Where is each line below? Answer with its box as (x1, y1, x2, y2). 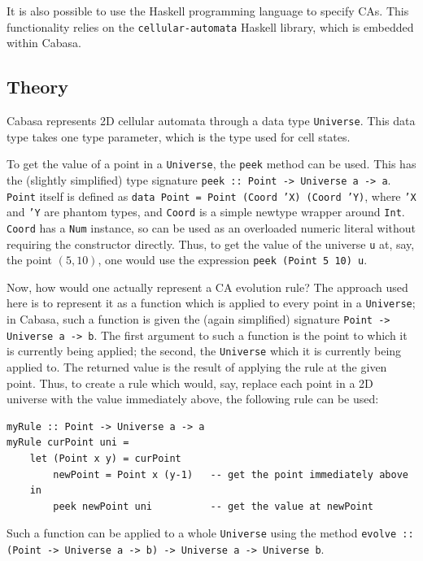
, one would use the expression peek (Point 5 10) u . (98, 251, 368, 268)
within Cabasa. (7, 34, 81, 51)
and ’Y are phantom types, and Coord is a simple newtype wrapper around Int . (7, 203, 405, 220)
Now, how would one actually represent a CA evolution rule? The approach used (7, 278, 408, 295)
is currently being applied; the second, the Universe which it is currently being (7, 342, 402, 359)
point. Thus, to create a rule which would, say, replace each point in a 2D (7, 374, 373, 391)
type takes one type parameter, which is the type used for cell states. (7, 128, 351, 145)
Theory (7, 74, 69, 99)
